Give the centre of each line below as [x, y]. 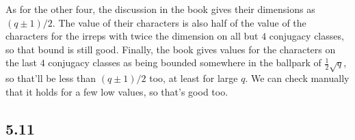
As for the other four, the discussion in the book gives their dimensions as [160, 9]
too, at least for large [194, 78]
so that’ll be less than [51, 78]
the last [21, 62]
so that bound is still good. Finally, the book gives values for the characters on [171, 49]
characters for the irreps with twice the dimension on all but [132, 36]
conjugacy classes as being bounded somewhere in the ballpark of [185, 62]
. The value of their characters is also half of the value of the [179, 22]
